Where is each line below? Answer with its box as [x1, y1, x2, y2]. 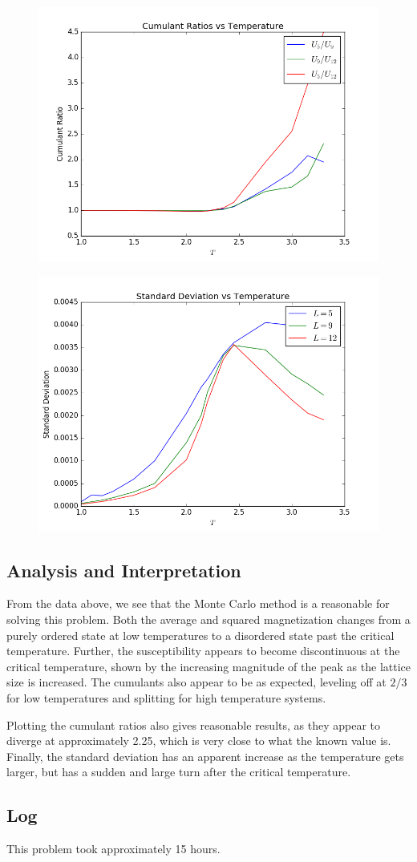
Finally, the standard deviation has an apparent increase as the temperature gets [6, 747, 404, 764]
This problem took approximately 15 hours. [6, 840, 221, 857]
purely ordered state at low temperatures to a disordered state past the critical [6, 626, 395, 643]
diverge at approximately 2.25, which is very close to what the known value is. [6, 732, 391, 749]
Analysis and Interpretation [6, 557, 241, 582]
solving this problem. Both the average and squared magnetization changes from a [6, 610, 411, 627]
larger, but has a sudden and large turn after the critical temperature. [6, 763, 351, 780]
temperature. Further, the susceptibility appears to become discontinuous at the [6, 642, 400, 659]
